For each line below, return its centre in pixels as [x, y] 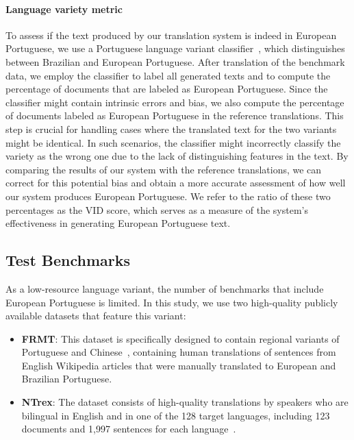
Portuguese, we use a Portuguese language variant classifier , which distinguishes [175, 48]
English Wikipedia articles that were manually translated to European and [179, 365]
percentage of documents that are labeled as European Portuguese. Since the [167, 89]
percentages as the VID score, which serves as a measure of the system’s [157, 209]
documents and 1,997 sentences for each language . [129, 429]
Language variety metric [64, 9]
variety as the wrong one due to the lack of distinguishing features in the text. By [177, 156]
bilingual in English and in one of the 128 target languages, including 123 [176, 415]
